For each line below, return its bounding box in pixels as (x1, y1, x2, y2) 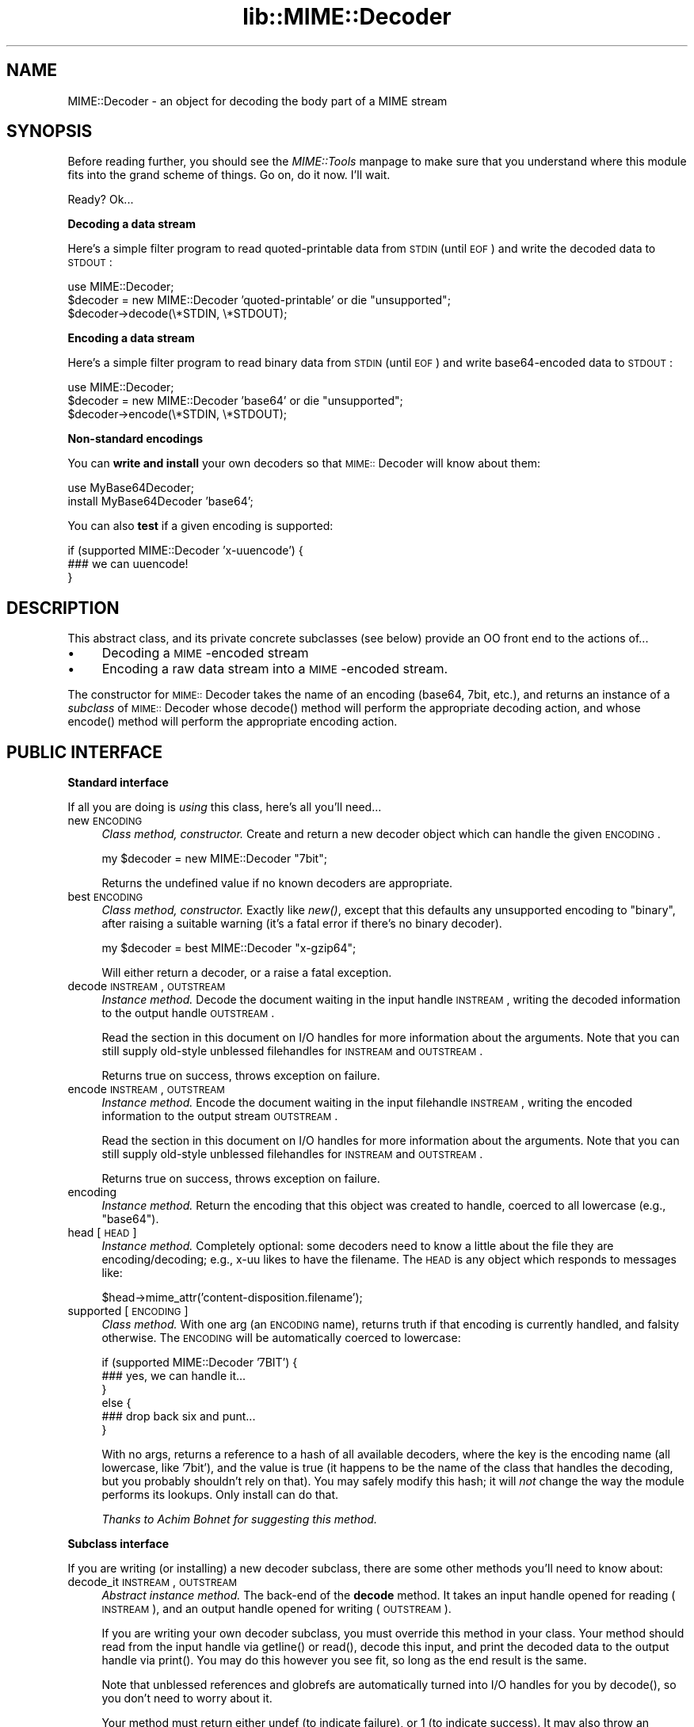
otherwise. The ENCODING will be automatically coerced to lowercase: (101, 1331, 461, 1345)
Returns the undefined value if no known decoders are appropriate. (101, 876, 453, 890)
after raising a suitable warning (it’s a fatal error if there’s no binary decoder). (101, 917, 502, 931)
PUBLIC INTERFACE (6, 742, 163, 762)
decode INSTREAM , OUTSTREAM (67, 979, 226, 993)
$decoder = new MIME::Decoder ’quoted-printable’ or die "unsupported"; (67, 293, 451, 307)
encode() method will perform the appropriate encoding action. (67, 715, 398, 729)
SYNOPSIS (6, 121, 93, 142)
